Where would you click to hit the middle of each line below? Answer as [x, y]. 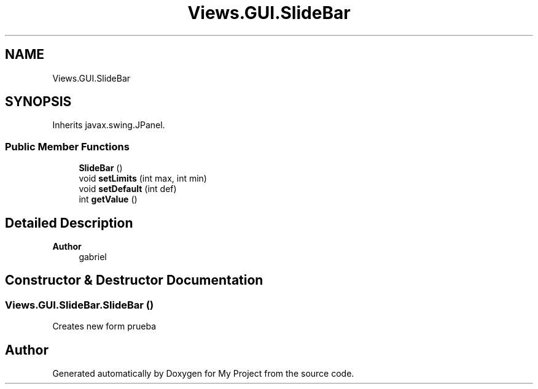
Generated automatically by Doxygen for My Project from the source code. [203, 374]
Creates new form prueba [104, 326]
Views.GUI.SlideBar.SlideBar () [80, 305]
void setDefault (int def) [128, 189]
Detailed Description [69, 223]
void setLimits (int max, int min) [143, 179]
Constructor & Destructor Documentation [134, 280]
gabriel [93, 257]
